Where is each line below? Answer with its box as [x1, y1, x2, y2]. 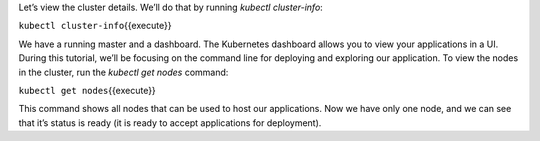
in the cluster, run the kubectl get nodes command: [18, 66, 229, 78]
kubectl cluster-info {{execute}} [18, 20, 172, 32]
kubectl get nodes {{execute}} [18, 84, 157, 96]
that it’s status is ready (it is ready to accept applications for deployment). [18, 116, 322, 129]
